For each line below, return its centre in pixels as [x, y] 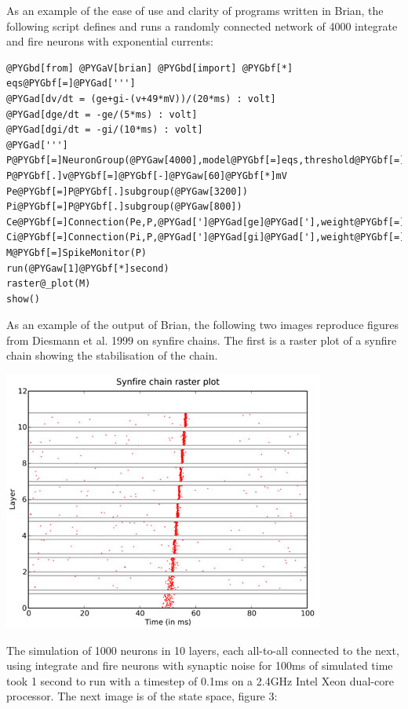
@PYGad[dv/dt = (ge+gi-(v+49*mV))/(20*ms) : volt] [141, 99]
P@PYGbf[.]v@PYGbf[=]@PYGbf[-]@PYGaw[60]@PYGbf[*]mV [147, 175]
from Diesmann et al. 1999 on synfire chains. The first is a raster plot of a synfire [202, 340]
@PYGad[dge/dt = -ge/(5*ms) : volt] [102, 114]
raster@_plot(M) [49, 284]
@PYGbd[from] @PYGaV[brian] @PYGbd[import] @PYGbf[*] [150, 68]
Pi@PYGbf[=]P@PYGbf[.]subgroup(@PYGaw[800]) [124, 207]
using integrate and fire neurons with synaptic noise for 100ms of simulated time [200, 665]
